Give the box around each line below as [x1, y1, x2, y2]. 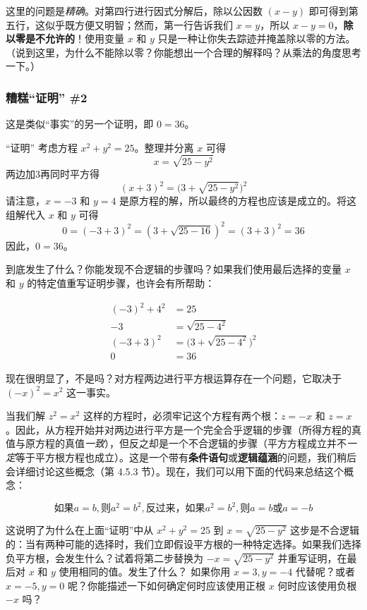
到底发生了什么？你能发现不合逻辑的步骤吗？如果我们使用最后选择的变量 [6, 262, 342, 276]
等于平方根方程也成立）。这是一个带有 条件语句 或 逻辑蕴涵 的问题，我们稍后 [16, 449, 356, 464]
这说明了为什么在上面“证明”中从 [6, 523, 154, 537]
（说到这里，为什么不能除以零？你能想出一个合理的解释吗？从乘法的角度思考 [6, 44, 361, 59]
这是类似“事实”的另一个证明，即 [6, 116, 154, 131]
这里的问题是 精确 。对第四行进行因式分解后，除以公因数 [6, 4, 263, 18]
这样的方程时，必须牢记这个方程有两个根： [83, 408, 281, 423]
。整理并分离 [134, 140, 194, 154]
